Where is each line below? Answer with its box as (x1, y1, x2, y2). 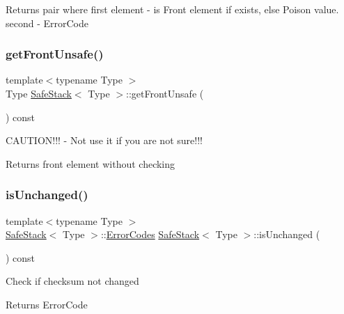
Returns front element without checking (6, 156, 175, 171)
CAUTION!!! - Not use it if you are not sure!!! (6, 133, 203, 148)
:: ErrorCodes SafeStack (100, 227, 200, 242)
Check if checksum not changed (6, 274, 139, 288)
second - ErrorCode (6, 15, 88, 30)
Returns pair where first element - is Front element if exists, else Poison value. (6, 2, 339, 16)
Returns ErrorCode (6, 297, 88, 311)
